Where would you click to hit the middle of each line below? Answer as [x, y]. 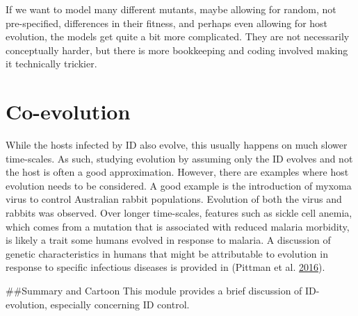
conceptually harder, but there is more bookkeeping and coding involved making [177, 50]
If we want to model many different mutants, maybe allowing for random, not [171, 9]
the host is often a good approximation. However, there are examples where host [177, 172]
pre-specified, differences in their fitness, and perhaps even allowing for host [167, 23]
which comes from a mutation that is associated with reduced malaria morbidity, [178, 226]
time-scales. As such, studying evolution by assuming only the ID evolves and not [179, 158]
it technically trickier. [51, 64]
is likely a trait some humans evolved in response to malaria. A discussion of [168, 240]
